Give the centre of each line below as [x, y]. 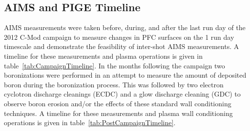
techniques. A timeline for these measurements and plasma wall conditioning [118, 113]
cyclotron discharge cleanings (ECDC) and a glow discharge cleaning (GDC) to [122, 94]
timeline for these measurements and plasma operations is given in [103, 56]
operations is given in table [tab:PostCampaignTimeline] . [90, 123]
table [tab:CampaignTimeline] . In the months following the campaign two [115, 65]
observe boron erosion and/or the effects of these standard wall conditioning [118, 103]
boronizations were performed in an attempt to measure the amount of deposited [125, 75]
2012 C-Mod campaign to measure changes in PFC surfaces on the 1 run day [119, 37]
